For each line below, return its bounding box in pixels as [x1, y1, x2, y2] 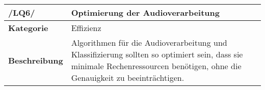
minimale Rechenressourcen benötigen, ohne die [71, 60, 242, 72]
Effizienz [71, 22, 101, 34]
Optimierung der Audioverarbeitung [71, 7, 220, 18]
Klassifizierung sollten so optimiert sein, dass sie [71, 48, 243, 60]
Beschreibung [8, 54, 63, 66]
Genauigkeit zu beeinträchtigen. [71, 72, 184, 83]
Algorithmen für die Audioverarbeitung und [71, 37, 227, 48]
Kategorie [8, 22, 48, 34]
